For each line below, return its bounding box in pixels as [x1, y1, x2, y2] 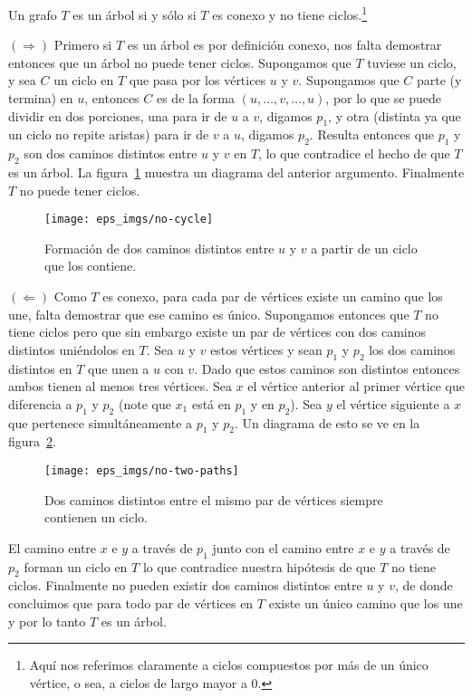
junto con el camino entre [212, 538, 354, 557]
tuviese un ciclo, [367, 53, 457, 72]
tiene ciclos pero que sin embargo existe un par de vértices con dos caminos [8, 322, 426, 341]
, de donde [394, 576, 453, 595]
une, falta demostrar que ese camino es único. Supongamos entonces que [8, 304, 409, 323]
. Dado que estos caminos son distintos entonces [194, 359, 460, 378]
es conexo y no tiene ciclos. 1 [212, 3, 368, 24]
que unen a [88, 359, 149, 378]
